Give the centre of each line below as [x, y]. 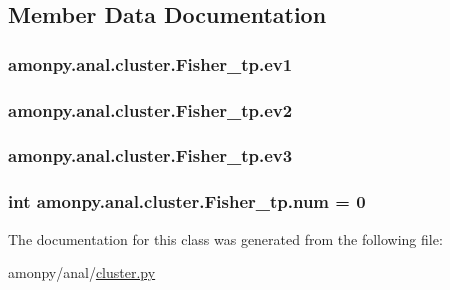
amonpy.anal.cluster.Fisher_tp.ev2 [150, 109]
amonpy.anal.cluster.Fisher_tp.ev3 [150, 155]
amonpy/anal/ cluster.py [82, 272]
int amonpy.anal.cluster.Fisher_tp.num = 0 [187, 201]
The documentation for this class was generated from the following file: [225, 238]
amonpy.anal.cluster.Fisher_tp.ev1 [150, 63]
